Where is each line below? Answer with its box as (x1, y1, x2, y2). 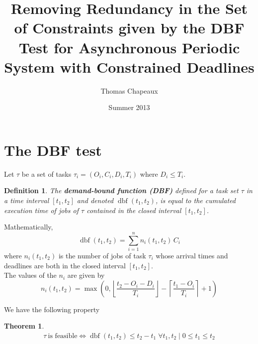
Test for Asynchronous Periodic (18, 37, 240, 57)
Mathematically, (4, 222, 53, 232)
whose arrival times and (156, 250, 228, 260)
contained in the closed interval (86, 205, 181, 215)
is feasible (48, 332, 78, 340)
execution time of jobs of (4, 205, 79, 215)
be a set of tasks (21, 168, 72, 179)
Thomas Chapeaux (100, 85, 158, 96)
